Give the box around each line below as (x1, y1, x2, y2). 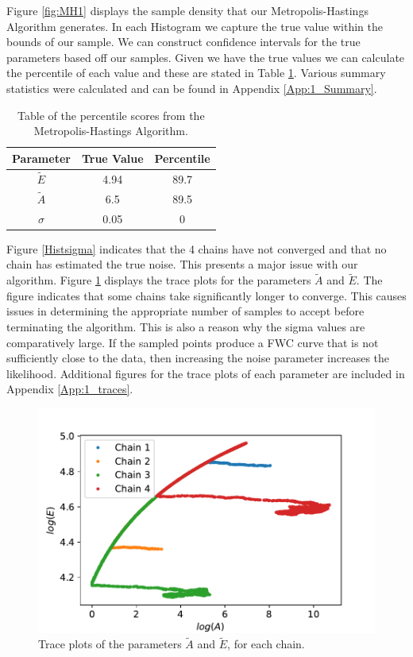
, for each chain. (227, 636, 305, 652)
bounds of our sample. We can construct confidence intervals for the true (6, 33, 361, 50)
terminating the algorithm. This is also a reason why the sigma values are (6, 319, 365, 334)
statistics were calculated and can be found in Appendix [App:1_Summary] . (6, 79, 377, 96)
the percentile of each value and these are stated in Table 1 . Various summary (6, 64, 386, 81)
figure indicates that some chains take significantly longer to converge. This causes (6, 287, 407, 303)
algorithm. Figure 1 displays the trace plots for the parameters (6, 272, 311, 288)
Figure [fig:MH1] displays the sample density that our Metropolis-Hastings (6, 2, 369, 18)
